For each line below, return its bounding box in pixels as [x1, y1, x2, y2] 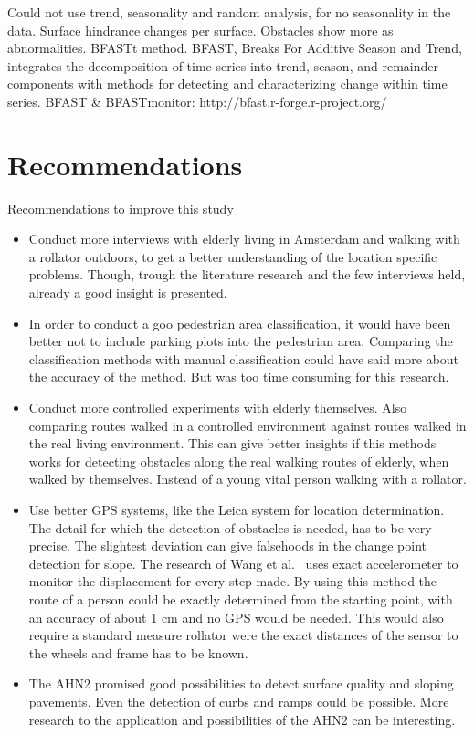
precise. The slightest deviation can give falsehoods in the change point [28, 536, 427, 555]
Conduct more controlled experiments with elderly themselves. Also [28, 398, 407, 417]
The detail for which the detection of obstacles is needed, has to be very [28, 518, 432, 537]
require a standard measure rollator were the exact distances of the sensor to [28, 625, 458, 645]
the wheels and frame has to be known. [28, 643, 248, 662]
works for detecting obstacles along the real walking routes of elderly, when [28, 451, 449, 470]
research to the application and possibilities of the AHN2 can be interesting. [28, 709, 456, 729]
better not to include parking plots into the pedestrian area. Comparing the [28, 331, 453, 351]
